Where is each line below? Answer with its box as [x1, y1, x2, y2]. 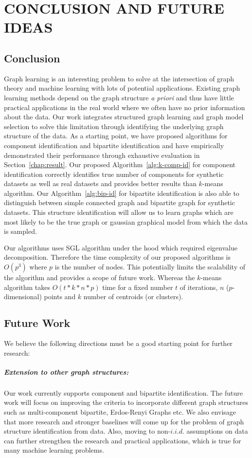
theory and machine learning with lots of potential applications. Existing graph [4, 83, 240, 93]
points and [44, 291, 76, 302]
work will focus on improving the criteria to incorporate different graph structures [4, 397, 248, 407]
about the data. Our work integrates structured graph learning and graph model [4, 112, 244, 122]
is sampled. [4, 226, 37, 236]
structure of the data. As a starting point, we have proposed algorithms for [4, 131, 228, 141]
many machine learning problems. [4, 445, 104, 455]
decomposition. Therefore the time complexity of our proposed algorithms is [4, 252, 231, 262]
